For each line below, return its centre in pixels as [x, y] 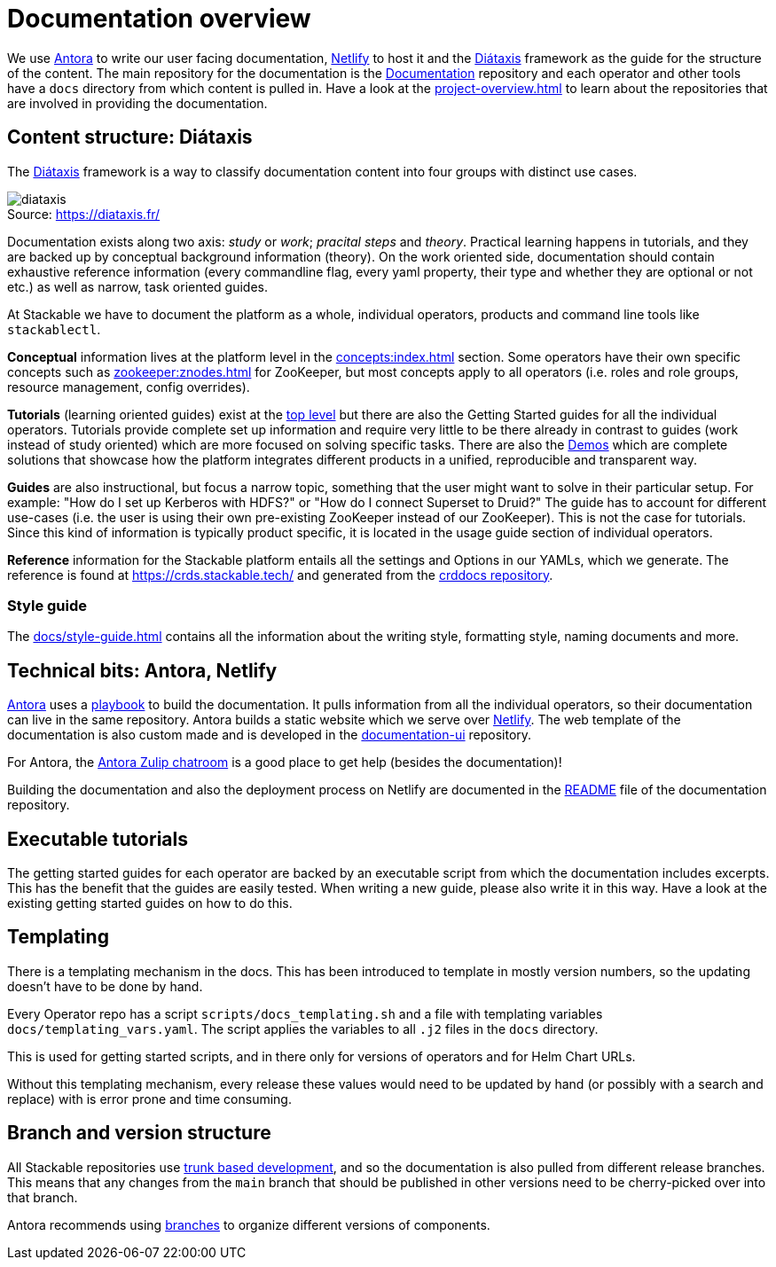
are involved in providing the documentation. [137, 103]
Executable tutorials [98, 839]
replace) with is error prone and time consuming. [149, 1099]
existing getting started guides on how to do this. [150, 903]
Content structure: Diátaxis [130, 137]
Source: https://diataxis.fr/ [84, 214]
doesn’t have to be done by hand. [105, 986]
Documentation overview [159, 19]
